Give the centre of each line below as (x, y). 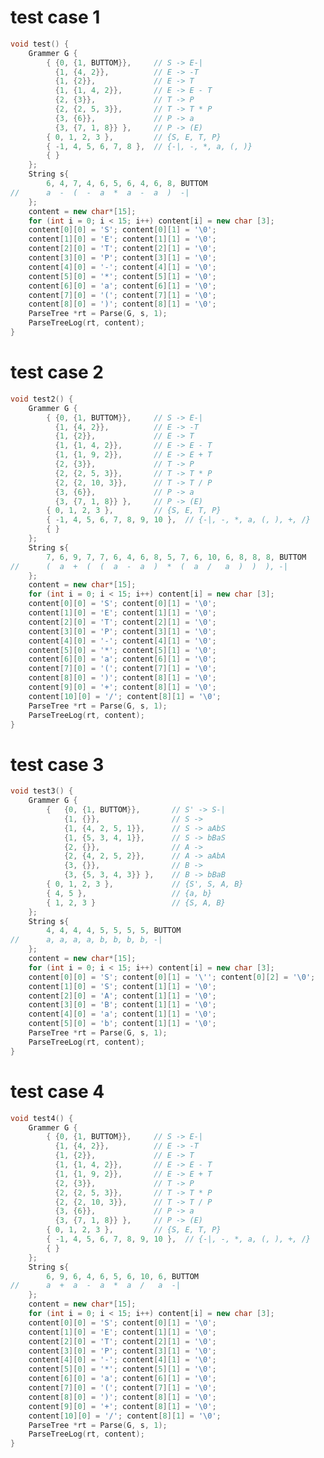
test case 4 (57, 1091)
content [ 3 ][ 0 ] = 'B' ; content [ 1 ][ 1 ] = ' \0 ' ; (122, 1005)
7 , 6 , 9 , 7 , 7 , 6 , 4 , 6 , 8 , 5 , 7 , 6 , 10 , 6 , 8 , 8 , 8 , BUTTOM (176, 557)
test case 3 (57, 764)
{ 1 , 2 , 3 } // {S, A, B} (136, 902)
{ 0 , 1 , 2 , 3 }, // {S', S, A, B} (145, 884)
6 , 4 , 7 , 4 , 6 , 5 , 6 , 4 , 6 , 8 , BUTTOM (127, 184)
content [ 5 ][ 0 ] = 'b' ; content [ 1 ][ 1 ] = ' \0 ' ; (122, 1024)
